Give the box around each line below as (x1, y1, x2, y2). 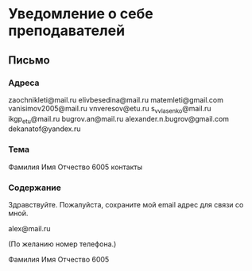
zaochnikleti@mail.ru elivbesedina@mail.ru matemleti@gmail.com (8, 95, 224, 104)
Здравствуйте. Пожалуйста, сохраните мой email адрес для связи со (8, 200, 244, 210)
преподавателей (8, 21, 126, 40)
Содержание (8, 182, 62, 193)
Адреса (8, 77, 40, 88)
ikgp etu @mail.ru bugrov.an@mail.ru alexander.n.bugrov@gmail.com (8, 114, 229, 126)
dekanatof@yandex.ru (8, 124, 81, 134)
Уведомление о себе (8, 5, 153, 23)
